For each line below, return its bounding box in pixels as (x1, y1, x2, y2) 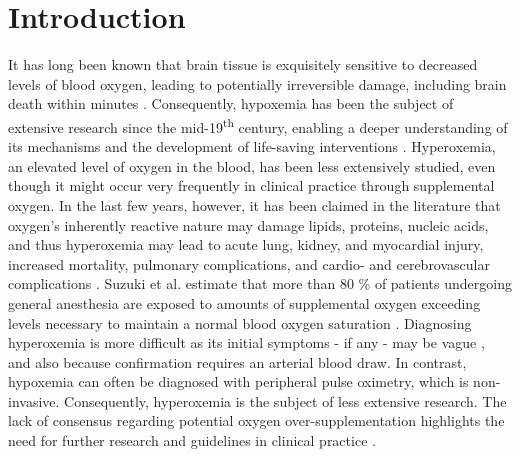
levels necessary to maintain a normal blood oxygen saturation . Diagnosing (8, 312, 472, 333)
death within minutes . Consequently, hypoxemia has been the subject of (8, 93, 454, 114)
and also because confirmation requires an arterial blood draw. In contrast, (8, 351, 467, 372)
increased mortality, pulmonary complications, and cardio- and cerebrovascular (8, 253, 490, 274)
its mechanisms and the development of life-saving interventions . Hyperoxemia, (8, 136, 496, 157)
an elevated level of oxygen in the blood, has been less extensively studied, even (8, 155, 496, 176)
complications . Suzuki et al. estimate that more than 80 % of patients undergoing (8, 273, 512, 294)
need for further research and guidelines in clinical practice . (8, 430, 376, 451)
